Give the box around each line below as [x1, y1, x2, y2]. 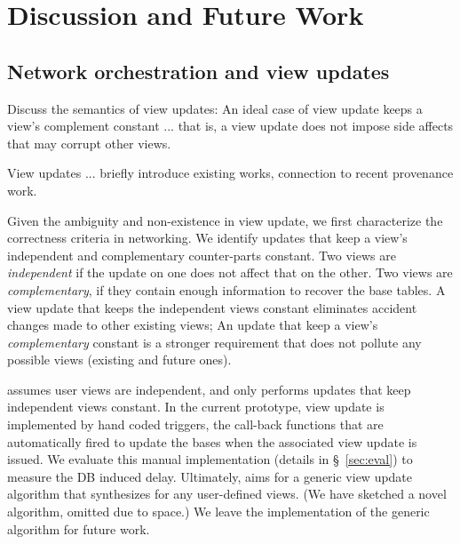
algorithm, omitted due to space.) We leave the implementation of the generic [7, 502, 430, 521]
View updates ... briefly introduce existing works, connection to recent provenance [7, 164, 454, 182]
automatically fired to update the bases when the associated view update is [7, 432, 417, 451]
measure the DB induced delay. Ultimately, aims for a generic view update [7, 467, 413, 485]
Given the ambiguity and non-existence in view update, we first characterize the [7, 211, 443, 229]
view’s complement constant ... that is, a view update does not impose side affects [7, 116, 454, 135]
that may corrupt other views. [7, 133, 171, 152]
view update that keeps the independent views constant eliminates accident [7, 298, 417, 316]
